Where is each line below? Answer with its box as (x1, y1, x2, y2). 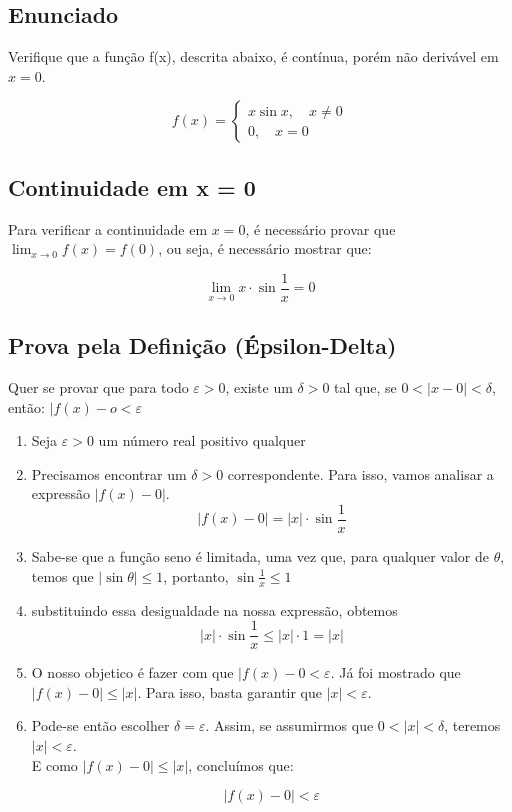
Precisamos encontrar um (31, 463, 187, 484)
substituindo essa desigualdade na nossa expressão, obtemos (31, 599, 398, 620)
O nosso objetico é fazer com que (31, 662, 234, 683)
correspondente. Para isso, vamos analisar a (227, 463, 494, 484)
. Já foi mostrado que (330, 662, 461, 683)
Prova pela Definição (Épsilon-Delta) (8, 330, 397, 361)
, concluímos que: (188, 754, 294, 775)
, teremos (444, 715, 501, 736)
